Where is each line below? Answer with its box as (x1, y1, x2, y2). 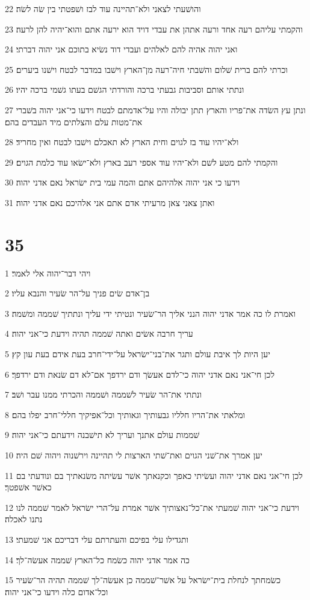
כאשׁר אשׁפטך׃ (5, 481, 52, 493)
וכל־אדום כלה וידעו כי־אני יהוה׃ (5, 585, 108, 598)
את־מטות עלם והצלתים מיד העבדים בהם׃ (5, 115, 143, 128)
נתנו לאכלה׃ (5, 513, 43, 525)
